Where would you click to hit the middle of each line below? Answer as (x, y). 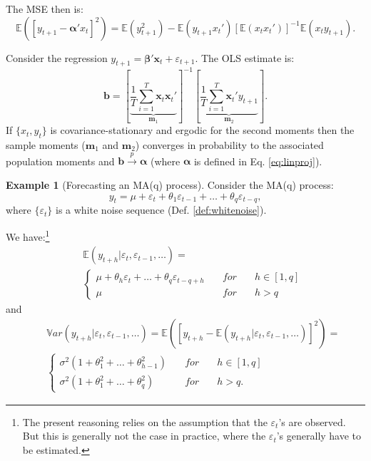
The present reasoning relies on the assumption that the (145, 421)
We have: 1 (28, 235)
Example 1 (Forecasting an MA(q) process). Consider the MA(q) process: (170, 185)
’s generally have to (319, 436)
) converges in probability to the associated (229, 145)
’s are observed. (312, 421)
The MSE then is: (45, 9)
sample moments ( (46, 145)
